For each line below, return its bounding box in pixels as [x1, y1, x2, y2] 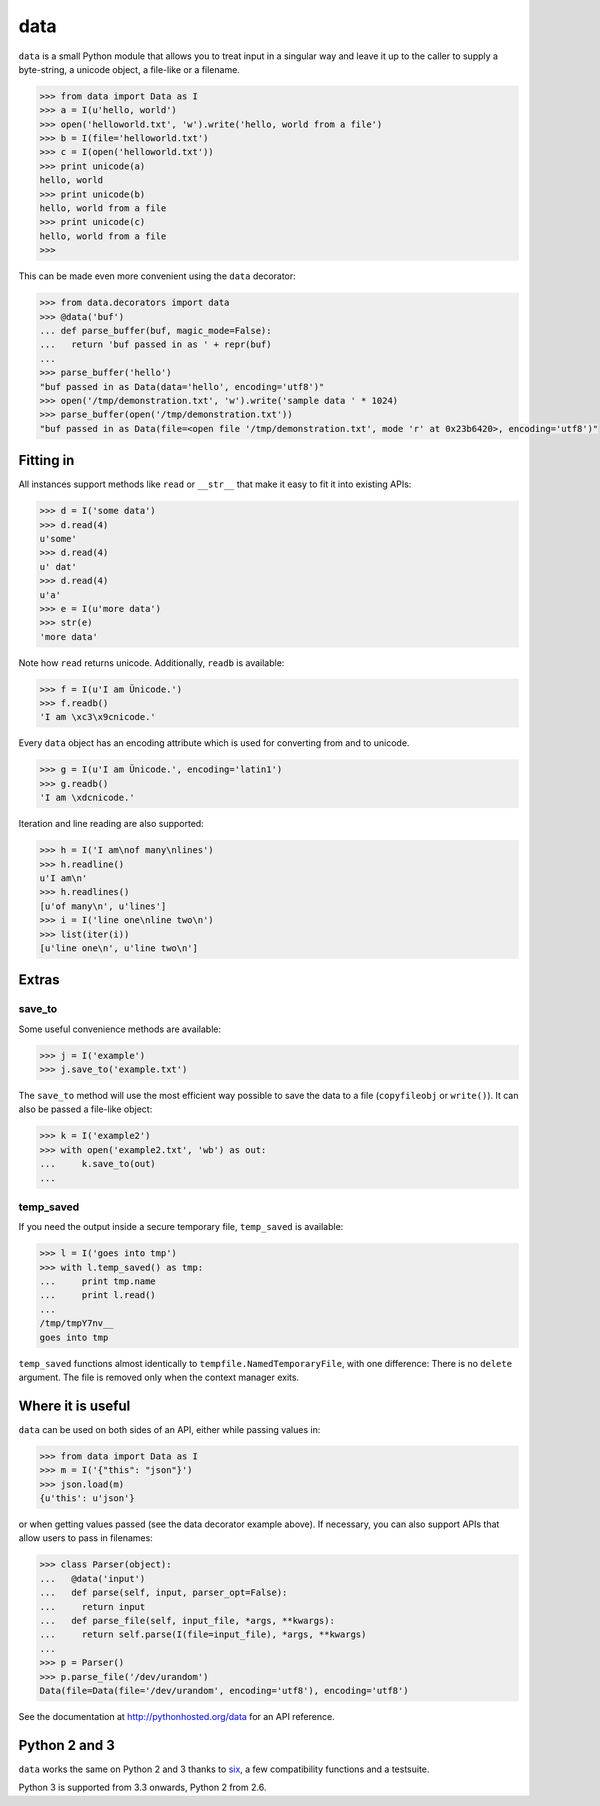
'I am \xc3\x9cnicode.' [39, 711, 157, 723]
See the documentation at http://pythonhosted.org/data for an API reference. [18, 1710, 335, 1722]
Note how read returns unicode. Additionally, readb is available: [18, 656, 285, 669]
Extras [18, 971, 60, 989]
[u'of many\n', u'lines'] [39, 900, 167, 912]
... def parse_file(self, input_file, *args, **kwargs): [39, 1615, 335, 1626]
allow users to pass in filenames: [18, 1532, 154, 1544]
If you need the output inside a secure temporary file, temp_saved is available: [18, 1221, 344, 1233]
